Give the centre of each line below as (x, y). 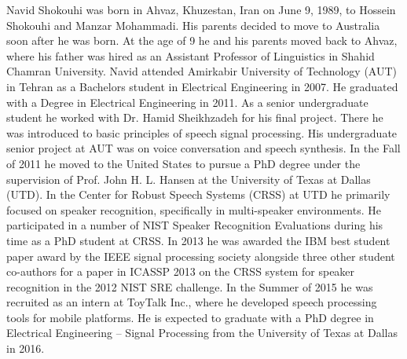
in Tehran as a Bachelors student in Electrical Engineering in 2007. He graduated (202, 86)
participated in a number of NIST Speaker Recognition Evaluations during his (195, 225)
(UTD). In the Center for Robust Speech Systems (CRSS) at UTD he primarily (198, 194)
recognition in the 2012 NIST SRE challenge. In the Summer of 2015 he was (190, 286)
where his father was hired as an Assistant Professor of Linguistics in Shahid (191, 55)
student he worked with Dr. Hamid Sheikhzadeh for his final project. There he (195, 117)
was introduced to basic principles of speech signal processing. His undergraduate (202, 132)
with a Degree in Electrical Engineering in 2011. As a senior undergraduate (187, 102)
